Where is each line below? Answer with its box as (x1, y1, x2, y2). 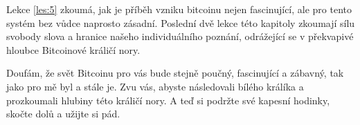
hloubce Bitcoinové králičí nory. (6, 42, 141, 57)
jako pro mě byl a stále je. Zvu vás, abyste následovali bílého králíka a (6, 79, 304, 93)
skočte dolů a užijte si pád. (6, 106, 120, 121)
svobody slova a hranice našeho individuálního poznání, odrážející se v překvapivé (6, 29, 354, 44)
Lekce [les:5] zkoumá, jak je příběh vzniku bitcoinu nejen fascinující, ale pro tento (6, 2, 352, 16)
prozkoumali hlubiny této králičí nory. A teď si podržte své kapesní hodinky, (6, 93, 330, 107)
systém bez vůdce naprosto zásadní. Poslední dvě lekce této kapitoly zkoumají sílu (6, 15, 355, 30)
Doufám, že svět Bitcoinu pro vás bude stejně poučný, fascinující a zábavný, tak (6, 66, 344, 80)
